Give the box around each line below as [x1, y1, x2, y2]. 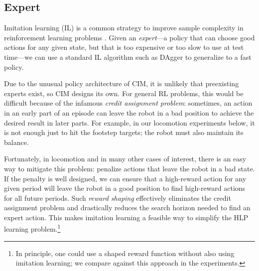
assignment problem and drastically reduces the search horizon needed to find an [4, 202, 251, 213]
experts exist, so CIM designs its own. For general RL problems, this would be [4, 88, 244, 98]
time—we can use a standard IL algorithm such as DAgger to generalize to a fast [4, 51, 252, 62]
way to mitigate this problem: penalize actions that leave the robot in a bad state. [4, 163, 255, 173]
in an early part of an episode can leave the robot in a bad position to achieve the [4, 107, 254, 118]
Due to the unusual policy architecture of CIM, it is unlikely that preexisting [4, 78, 239, 89]
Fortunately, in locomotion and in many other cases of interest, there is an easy [4, 153, 247, 164]
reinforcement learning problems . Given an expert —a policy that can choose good [4, 32, 255, 42]
